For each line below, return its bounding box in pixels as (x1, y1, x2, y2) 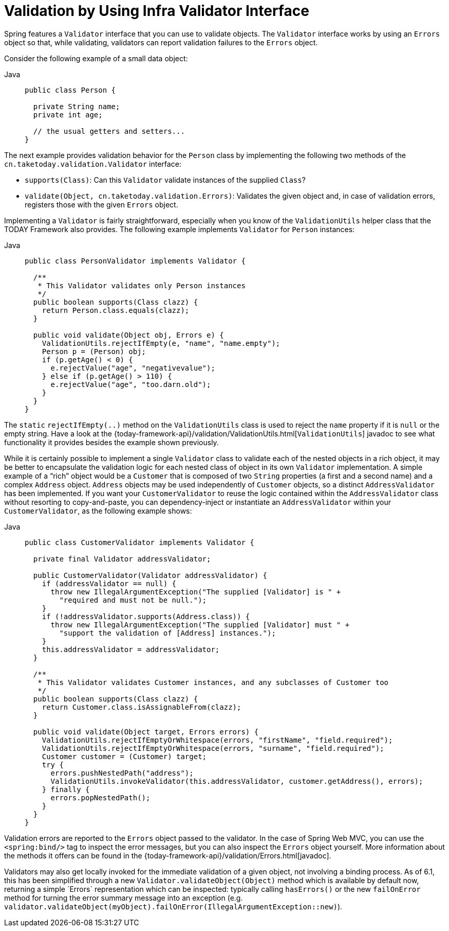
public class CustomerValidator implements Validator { (25, 538, 254, 547)
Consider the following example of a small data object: (4, 54, 188, 63)
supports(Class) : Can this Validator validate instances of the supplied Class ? (25, 175, 306, 184)
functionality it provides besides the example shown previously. (4, 437, 219, 447)
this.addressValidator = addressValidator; (42, 645, 220, 654)
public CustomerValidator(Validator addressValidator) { (33, 571, 268, 579)
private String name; (33, 102, 120, 111)
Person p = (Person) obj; (42, 347, 146, 356)
